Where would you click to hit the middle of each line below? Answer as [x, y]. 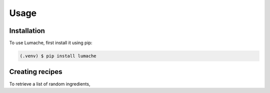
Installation [27, 31]
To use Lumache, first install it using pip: [51, 43]
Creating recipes [36, 72]
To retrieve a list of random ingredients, [50, 84]
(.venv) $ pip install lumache [58, 56]
